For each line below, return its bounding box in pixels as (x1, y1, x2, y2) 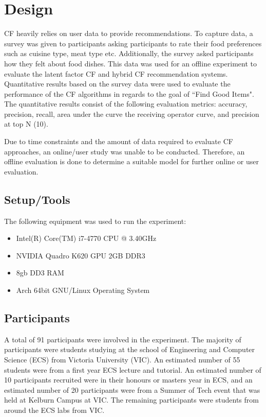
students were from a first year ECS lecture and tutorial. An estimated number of (4, 364, 261, 375)
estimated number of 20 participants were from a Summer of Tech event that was (4, 384, 260, 395)
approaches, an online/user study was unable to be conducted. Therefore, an (4, 146, 245, 157)
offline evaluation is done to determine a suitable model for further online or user (4, 156, 259, 167)
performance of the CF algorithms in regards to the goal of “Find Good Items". (4, 88, 254, 99)
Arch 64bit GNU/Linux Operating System (16, 285, 150, 296)
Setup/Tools (4, 191, 70, 207)
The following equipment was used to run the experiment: (4, 215, 186, 226)
